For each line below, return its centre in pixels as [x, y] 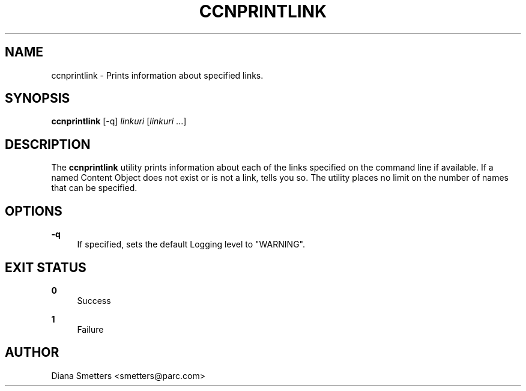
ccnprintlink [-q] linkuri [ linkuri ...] [119, 121]
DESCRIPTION [48, 144]
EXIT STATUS [46, 267]
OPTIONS [34, 211]
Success [94, 300]
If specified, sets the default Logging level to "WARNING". [191, 244]
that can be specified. [94, 188]
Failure [90, 329]
